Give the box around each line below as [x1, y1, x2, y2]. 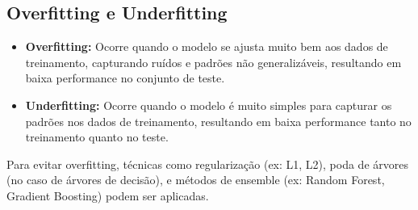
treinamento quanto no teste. [25, 128, 169, 145]
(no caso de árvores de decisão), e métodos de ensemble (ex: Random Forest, [6, 171, 385, 188]
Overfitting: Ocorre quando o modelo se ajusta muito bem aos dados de [25, 38, 388, 55]
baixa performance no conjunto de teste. [25, 69, 225, 86]
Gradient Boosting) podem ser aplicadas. [6, 187, 209, 204]
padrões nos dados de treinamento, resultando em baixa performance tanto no [25, 112, 412, 129]
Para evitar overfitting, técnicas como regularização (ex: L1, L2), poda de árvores [6, 155, 408, 172]
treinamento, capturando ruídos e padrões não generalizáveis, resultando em [25, 53, 402, 70]
